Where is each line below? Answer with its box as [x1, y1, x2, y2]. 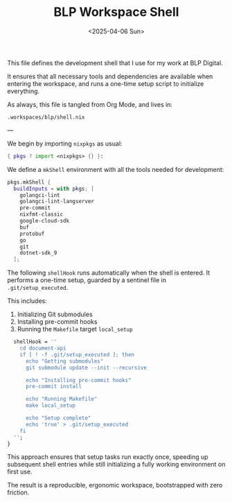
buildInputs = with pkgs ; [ [13, 185, 95, 192]
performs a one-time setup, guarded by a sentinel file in [7, 276, 167, 284]
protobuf [19, 230, 45, 237]
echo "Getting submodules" [25, 358, 104, 365]
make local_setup [25, 402, 76, 409]
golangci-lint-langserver [19, 198, 95, 205]
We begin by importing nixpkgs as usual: [7, 139, 123, 148]
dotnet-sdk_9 [19, 250, 57, 257]
